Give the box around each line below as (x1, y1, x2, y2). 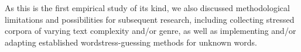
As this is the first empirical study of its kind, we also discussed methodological (5, 2, 290, 13)
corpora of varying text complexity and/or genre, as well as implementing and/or (5, 25, 296, 37)
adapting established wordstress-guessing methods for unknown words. (5, 36, 257, 48)
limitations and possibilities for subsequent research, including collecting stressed (5, 13, 295, 25)
